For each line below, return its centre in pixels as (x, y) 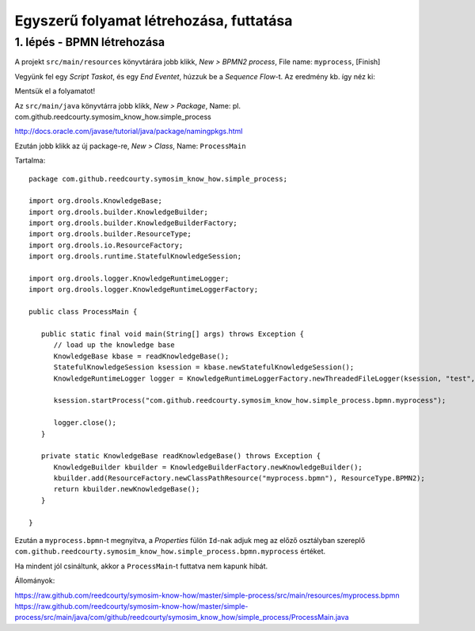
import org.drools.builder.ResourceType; (110, 234)
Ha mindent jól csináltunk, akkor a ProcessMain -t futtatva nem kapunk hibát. (141, 566)
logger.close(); (85, 423)
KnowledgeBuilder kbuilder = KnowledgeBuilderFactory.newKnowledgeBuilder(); (208, 467)
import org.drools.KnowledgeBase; (95, 201)
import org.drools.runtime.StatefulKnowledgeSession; (135, 256)
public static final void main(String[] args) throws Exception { (173, 334)
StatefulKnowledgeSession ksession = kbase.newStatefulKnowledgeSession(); (204, 367)
